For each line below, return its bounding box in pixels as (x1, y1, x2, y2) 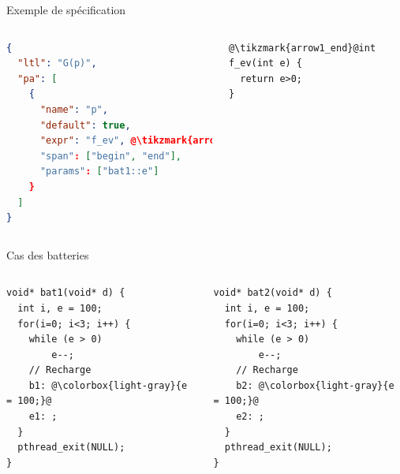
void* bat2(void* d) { (213, 287, 332, 299)
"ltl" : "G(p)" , (17, 58, 97, 69)
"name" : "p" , (39, 103, 108, 115)
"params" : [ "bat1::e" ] (39, 166, 159, 177)
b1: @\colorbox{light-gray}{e (28, 379, 188, 391)
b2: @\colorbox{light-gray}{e (236, 379, 394, 391)
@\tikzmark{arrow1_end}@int (228, 42, 376, 54)
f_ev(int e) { (228, 58, 303, 69)
